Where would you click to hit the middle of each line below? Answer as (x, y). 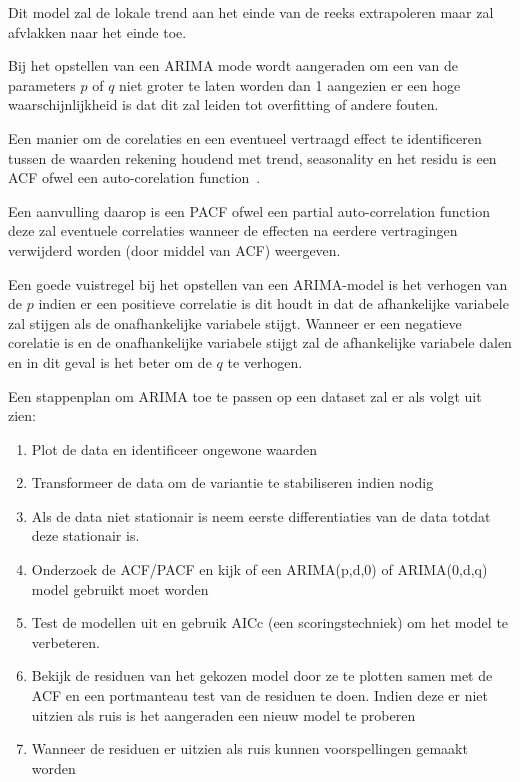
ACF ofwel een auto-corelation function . (134, 177)
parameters (42, 84)
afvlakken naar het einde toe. (97, 31)
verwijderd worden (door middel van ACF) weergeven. (174, 249)
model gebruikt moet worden (120, 588)
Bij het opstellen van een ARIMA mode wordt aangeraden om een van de (233, 65)
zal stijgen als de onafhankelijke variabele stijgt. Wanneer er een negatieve (235, 322)
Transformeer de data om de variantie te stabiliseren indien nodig (232, 482)
